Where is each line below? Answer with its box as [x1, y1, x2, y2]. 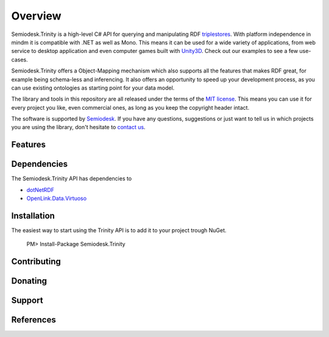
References [11, 314, 56, 325]
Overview [11, 9, 62, 23]
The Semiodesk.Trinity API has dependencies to [11, 175, 132, 182]
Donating [11, 276, 48, 286]
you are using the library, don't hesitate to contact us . [11, 124, 146, 131]
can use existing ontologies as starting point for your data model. [11, 84, 175, 91]
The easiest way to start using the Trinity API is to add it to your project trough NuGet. [11, 227, 227, 234]
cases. [11, 55, 28, 63]
